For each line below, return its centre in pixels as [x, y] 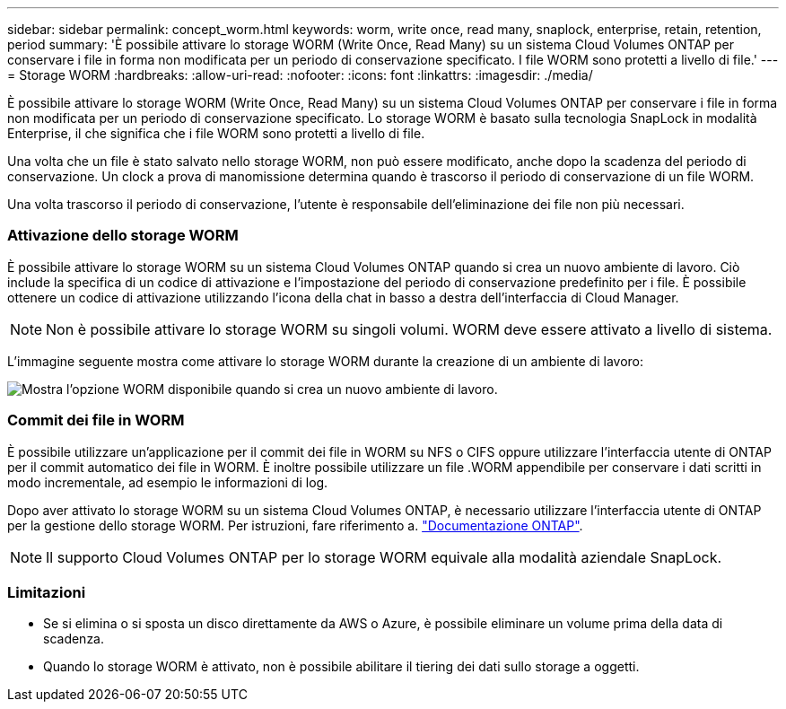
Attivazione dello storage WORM [123, 236]
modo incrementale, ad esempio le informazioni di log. [168, 482]
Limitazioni [47, 592]
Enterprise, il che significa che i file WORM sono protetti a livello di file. [216, 133]
